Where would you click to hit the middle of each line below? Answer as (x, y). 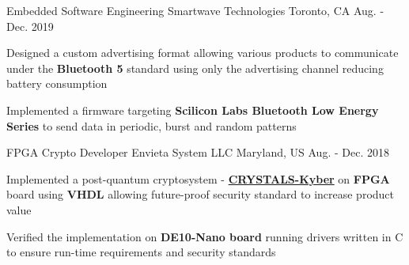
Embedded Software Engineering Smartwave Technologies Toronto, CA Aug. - (195, 10)
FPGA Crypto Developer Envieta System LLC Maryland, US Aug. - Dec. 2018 (198, 152)
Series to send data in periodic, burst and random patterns (151, 125)
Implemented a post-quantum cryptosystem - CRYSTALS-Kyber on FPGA (198, 178)
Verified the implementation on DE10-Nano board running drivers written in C (205, 236)
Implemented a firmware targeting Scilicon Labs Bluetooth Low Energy (193, 110)
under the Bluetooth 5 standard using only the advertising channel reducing (195, 68)
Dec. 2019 (30, 26)
